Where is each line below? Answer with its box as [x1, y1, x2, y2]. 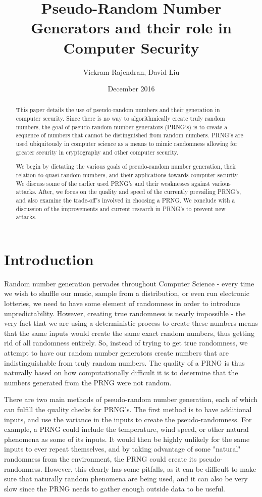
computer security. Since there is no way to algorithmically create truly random [16, 114, 225, 123]
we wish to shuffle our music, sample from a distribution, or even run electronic [4, 288, 249, 299]
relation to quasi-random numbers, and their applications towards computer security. [16, 170, 239, 179]
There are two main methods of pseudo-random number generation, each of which [4, 394, 257, 405]
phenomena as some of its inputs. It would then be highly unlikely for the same [4, 433, 250, 444]
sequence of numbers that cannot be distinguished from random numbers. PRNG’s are [16, 131, 243, 139]
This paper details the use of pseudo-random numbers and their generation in [16, 106, 220, 114]
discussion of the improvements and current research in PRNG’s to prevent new [16, 204, 226, 213]
